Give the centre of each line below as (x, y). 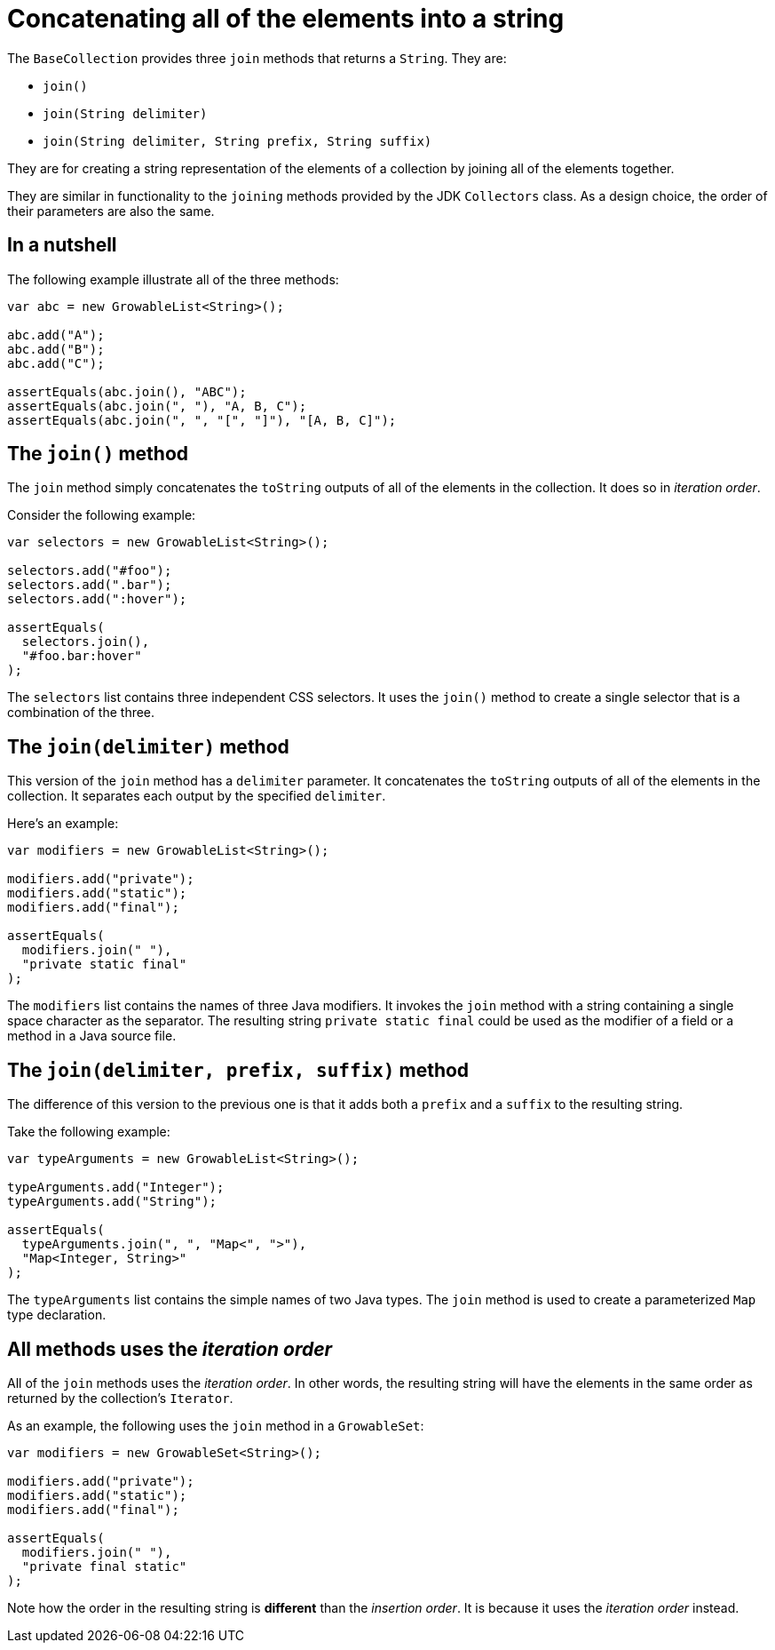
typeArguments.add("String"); (112, 1202)
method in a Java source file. (92, 1036)
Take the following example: (89, 1132)
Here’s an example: (63, 824)
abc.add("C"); (56, 363)
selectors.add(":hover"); (97, 599)
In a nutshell (62, 245)
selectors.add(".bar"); (90, 585)
